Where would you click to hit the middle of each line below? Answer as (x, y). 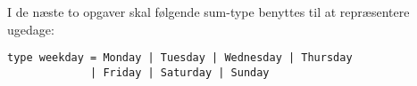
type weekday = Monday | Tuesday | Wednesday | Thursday (180, 58)
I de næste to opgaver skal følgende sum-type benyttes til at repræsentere (208, 12)
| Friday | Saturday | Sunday (180, 72)
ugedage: (31, 29)
